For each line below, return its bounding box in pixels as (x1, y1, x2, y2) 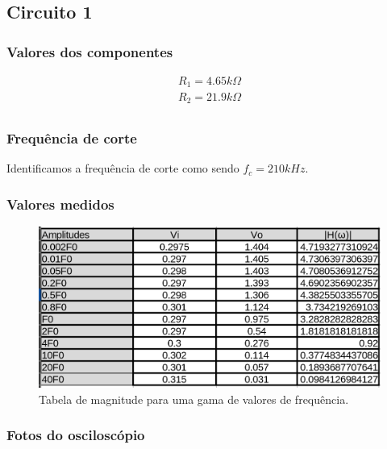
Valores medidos (6, 193, 114, 214)
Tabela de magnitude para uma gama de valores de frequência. (39, 390, 349, 407)
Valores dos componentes (6, 41, 173, 61)
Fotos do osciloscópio (6, 425, 145, 445)
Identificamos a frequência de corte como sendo (6, 160, 239, 177)
